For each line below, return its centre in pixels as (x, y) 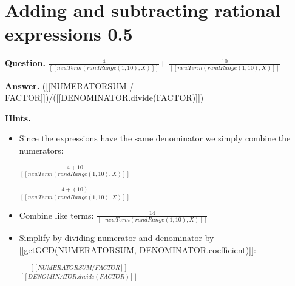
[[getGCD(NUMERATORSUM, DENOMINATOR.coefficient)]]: (137, 249)
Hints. (18, 117)
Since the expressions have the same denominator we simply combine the (155, 138)
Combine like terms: (56, 215)
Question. (25, 63)
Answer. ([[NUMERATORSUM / (70, 85)
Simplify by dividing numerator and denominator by (117, 238)
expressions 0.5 (69, 34)
